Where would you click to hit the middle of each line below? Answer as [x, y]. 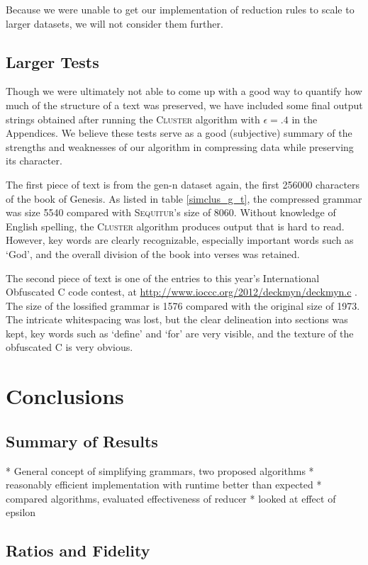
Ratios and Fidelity [78, 550]
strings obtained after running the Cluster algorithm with [133, 119]
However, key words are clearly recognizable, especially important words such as [180, 240]
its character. [34, 161]
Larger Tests [52, 61]
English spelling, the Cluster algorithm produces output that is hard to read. [175, 226]
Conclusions [65, 396]
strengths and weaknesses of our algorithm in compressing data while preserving [180, 146]
